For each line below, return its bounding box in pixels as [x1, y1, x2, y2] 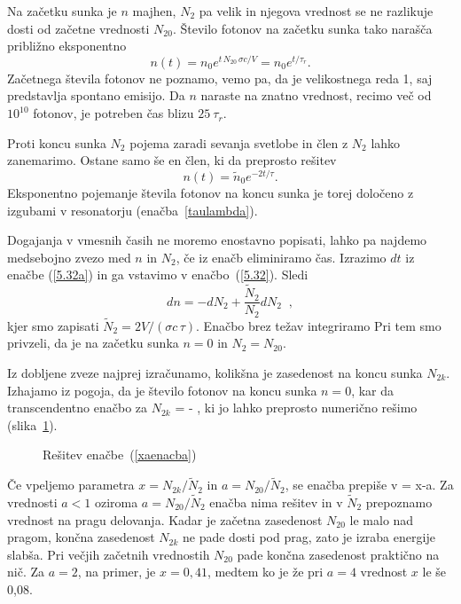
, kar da [351, 380, 395, 399]
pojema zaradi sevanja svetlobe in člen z [129, 133, 348, 152]
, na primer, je [77, 562, 156, 581]
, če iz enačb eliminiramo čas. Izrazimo [176, 247, 387, 266]
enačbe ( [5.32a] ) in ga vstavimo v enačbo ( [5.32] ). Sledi [7, 265, 309, 284]
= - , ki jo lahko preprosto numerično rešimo [175, 398, 418, 417]
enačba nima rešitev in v [209, 493, 343, 512]
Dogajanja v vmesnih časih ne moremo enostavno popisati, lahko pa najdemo [7, 231, 427, 249]
